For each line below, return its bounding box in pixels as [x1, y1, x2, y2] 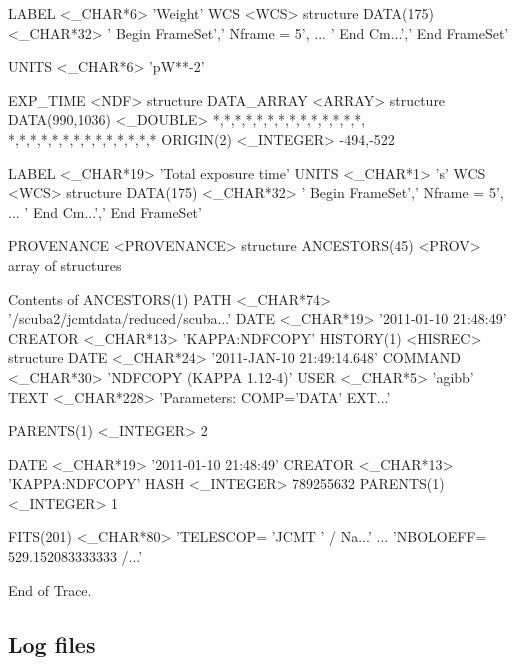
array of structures [8, 254, 122, 275]
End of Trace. [8, 579, 92, 600]
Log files [8, 628, 96, 659]
